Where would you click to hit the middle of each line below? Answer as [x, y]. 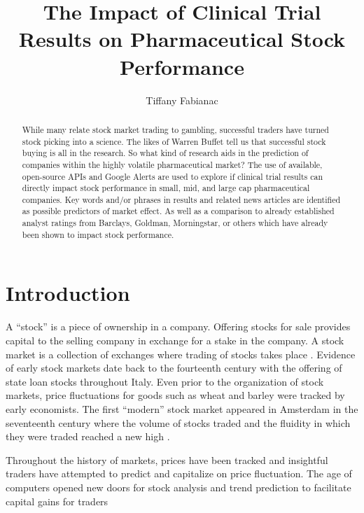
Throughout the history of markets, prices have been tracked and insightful [167, 459]
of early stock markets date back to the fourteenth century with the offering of [174, 368]
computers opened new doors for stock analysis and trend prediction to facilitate [178, 487]
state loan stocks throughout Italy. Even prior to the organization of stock [165, 381]
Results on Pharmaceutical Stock [182, 39]
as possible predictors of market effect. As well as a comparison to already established [178, 211]
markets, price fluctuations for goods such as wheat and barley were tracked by [175, 395]
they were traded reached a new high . [88, 436]
